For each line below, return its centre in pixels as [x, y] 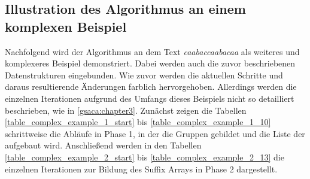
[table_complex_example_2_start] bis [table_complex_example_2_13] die [145, 157]
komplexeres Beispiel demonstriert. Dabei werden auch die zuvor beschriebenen [150, 63]
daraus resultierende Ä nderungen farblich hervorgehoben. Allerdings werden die [151, 87]
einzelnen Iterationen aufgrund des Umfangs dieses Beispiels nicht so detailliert [150, 98]
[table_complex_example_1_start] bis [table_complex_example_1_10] [138, 122]
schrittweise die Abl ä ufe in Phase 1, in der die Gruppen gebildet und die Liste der [155, 133]
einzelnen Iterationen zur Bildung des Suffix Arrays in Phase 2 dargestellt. [141, 169]
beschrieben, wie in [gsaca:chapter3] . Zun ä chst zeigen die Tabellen [126, 110]
